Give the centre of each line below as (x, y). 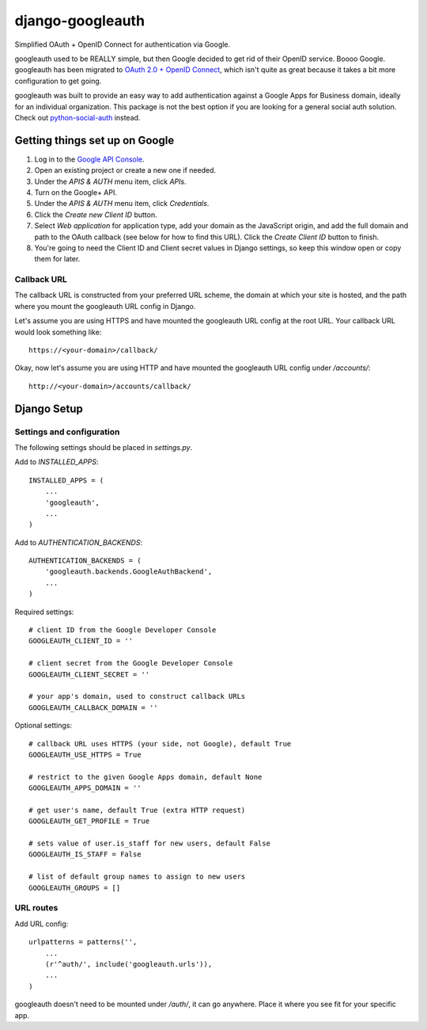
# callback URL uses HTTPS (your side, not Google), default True (160, 744)
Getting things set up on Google (94, 140)
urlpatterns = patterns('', (83, 942)
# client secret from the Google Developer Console (131, 663)
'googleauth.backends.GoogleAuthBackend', (128, 572)
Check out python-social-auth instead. (77, 117)
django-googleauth (80, 21)
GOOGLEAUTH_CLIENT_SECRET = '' (89, 674)
